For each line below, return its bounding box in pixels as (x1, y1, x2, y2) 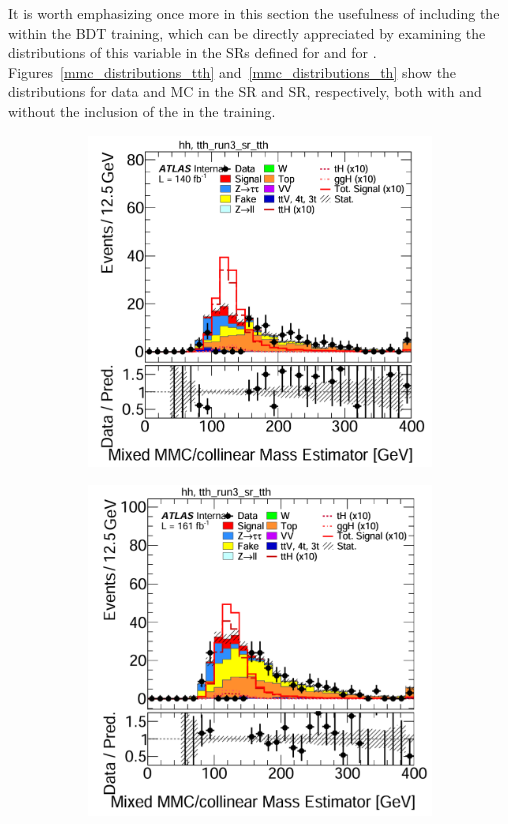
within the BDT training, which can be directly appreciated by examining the (8, 22, 486, 43)
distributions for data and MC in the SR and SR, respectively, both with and (8, 81, 482, 102)
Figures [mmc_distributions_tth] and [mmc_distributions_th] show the (8, 61, 457, 82)
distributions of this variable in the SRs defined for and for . (8, 42, 377, 63)
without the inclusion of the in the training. (8, 100, 276, 121)
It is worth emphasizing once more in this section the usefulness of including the (8, 3, 500, 23)
